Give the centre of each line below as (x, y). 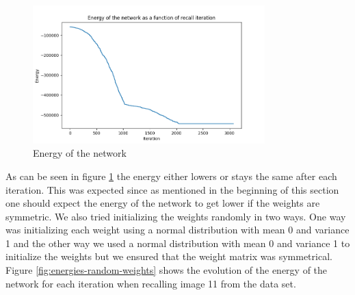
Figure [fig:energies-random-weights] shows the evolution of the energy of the (167, 270)
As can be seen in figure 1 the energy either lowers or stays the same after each (171, 176)
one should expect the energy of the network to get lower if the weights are (163, 203)
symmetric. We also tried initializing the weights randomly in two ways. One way (176, 216)
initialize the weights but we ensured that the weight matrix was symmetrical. (169, 256)
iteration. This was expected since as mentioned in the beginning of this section (172, 189)
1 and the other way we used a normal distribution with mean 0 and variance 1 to (178, 243)
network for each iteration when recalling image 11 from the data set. (151, 283)
